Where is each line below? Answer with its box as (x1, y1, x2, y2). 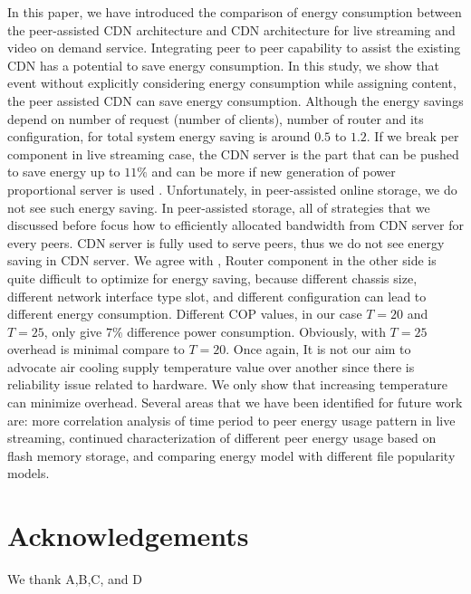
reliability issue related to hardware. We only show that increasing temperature (7, 375, 447, 394)
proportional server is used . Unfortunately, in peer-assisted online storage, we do (7, 179, 457, 198)
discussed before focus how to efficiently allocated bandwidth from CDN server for (7, 216, 464, 235)
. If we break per (366, 127, 459, 146)
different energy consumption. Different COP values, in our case (7, 304, 362, 323)
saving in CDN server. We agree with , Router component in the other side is (7, 251, 437, 270)
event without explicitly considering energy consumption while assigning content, (7, 73, 457, 92)
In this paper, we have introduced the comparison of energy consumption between (7, 3, 462, 21)
